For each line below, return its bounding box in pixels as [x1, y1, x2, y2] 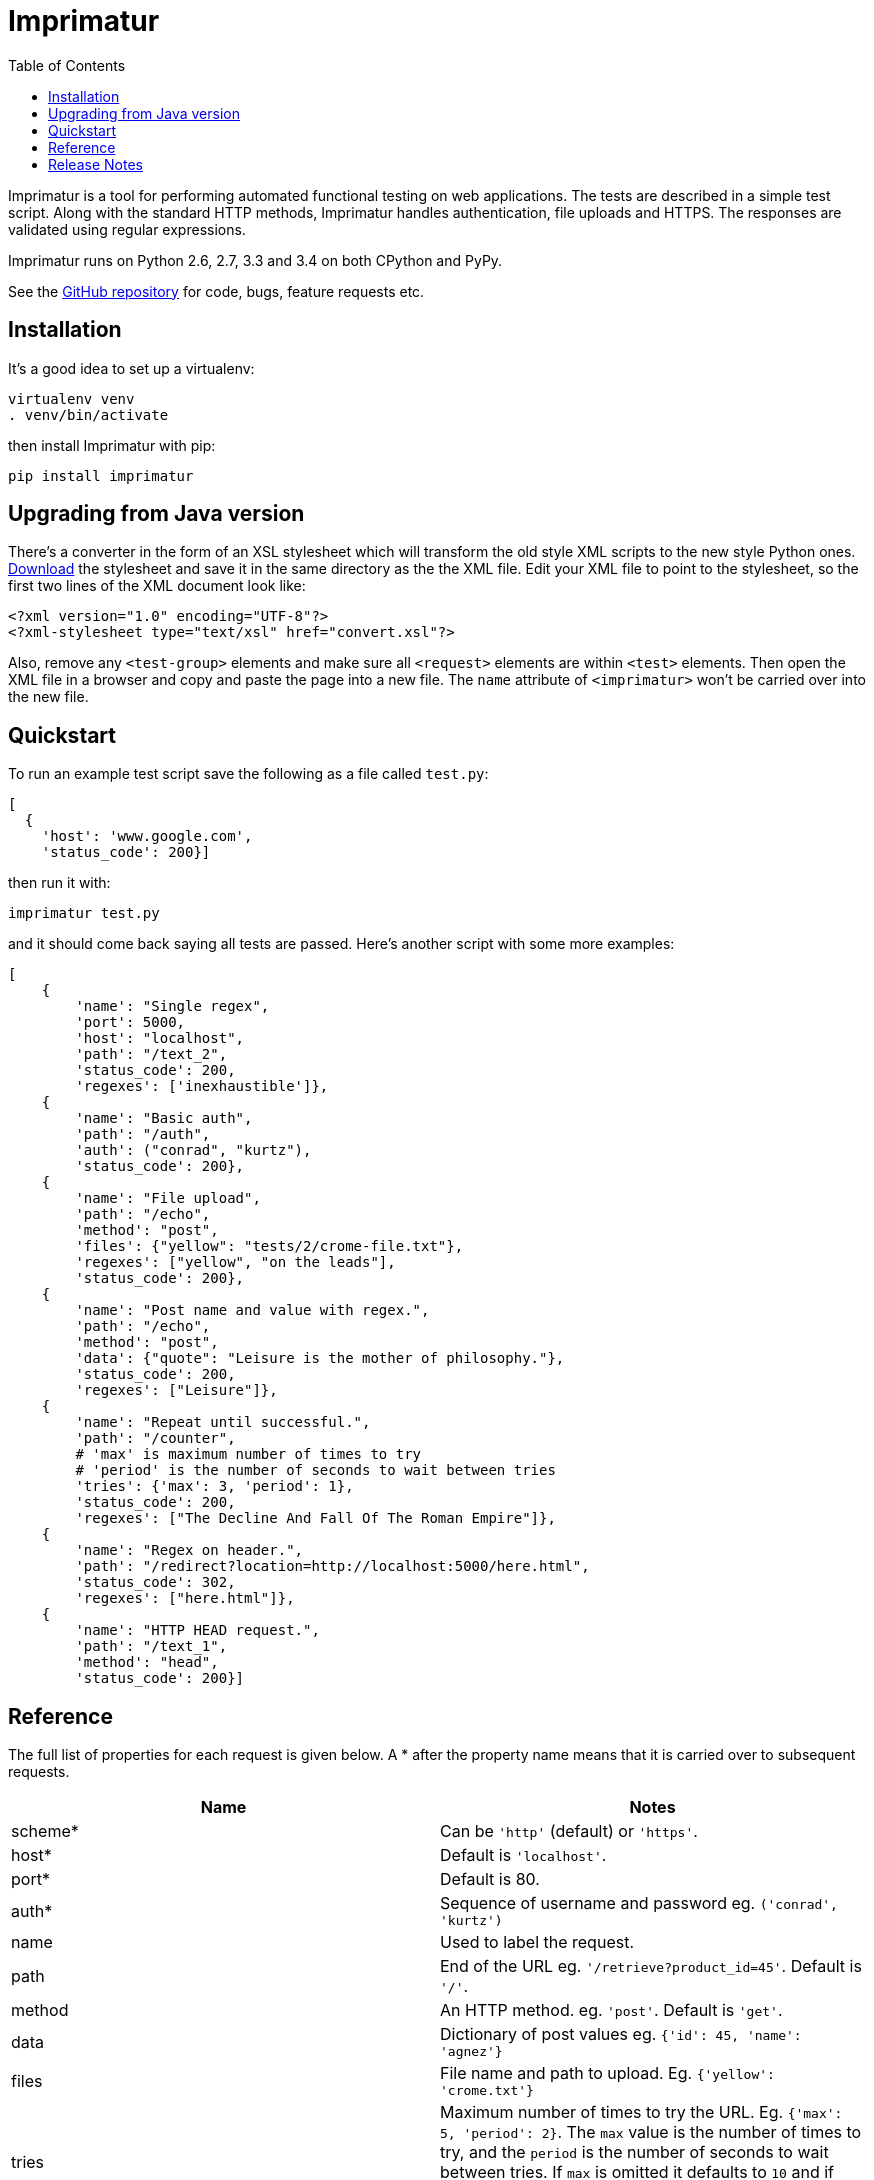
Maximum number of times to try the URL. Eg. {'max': [440, 2102, 843, 2123]
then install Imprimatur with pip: [8, 436, 216, 454]
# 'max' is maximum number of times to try [75, 1446, 422, 1463]
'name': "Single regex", [75, 998, 270, 1015]
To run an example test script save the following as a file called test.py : [8, 765, 489, 783]
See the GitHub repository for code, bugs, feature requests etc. [8, 282, 425, 300]
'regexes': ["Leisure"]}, [75, 1382, 278, 1399]
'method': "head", [75, 1654, 219, 1671]
